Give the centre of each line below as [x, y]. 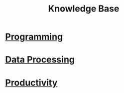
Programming [34, 37]
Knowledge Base [84, 9]
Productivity [31, 82]
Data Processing [40, 60]
